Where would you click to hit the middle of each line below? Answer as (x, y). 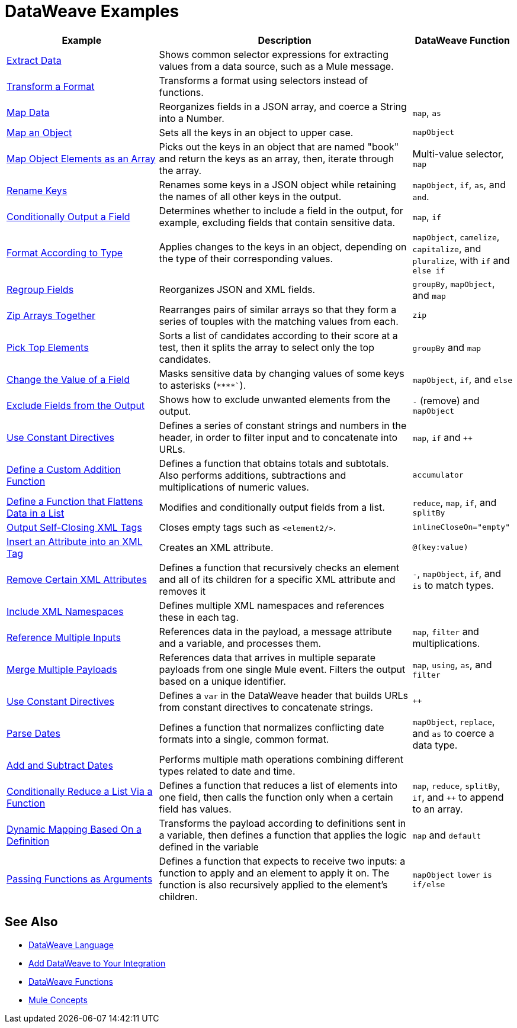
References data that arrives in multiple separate (267, 657)
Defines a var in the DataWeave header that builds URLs (283, 695)
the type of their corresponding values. (246, 259)
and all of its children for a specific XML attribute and (277, 579)
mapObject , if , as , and (459, 184)
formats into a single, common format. (244, 739)
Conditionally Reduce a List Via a (80, 791)
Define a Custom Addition (64, 469)
